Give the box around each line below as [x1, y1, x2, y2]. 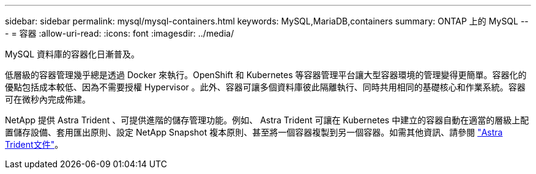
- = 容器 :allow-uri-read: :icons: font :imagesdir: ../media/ [5, 28, 234, 38]
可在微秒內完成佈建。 [5, 94, 91, 104]
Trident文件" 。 [5, 139, 64, 150]
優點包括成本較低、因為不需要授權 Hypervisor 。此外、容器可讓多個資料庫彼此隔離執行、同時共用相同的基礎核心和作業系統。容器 [5, 82, 526, 92]
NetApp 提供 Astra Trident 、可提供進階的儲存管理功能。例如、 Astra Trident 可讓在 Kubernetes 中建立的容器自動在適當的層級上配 [5, 115, 529, 125]
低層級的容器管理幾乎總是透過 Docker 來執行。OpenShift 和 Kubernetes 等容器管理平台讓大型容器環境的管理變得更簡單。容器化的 [5, 70, 527, 80]
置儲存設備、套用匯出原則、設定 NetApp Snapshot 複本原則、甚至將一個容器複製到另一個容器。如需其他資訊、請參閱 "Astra [5, 127, 503, 137]
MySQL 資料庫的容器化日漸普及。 [5, 49, 140, 59]
